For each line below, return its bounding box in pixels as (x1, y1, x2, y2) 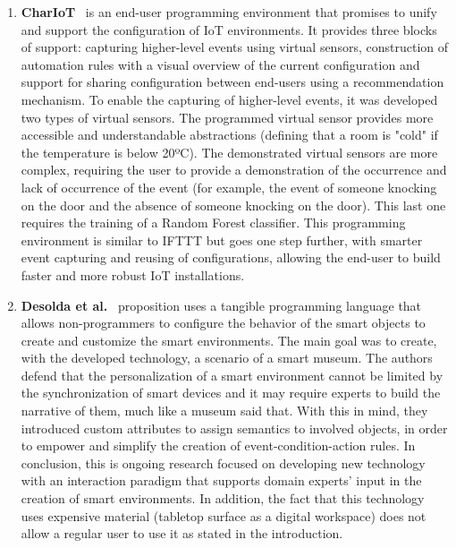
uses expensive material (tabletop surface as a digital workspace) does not (21, 506, 426, 525)
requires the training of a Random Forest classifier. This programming (21, 213, 406, 232)
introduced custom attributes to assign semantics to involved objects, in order (21, 418, 448, 437)
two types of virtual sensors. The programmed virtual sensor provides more (21, 107, 434, 126)
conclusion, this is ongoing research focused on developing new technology (21, 453, 426, 472)
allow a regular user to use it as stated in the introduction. (21, 524, 343, 543)
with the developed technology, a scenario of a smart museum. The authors (21, 348, 433, 367)
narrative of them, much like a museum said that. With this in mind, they (21, 401, 428, 420)
